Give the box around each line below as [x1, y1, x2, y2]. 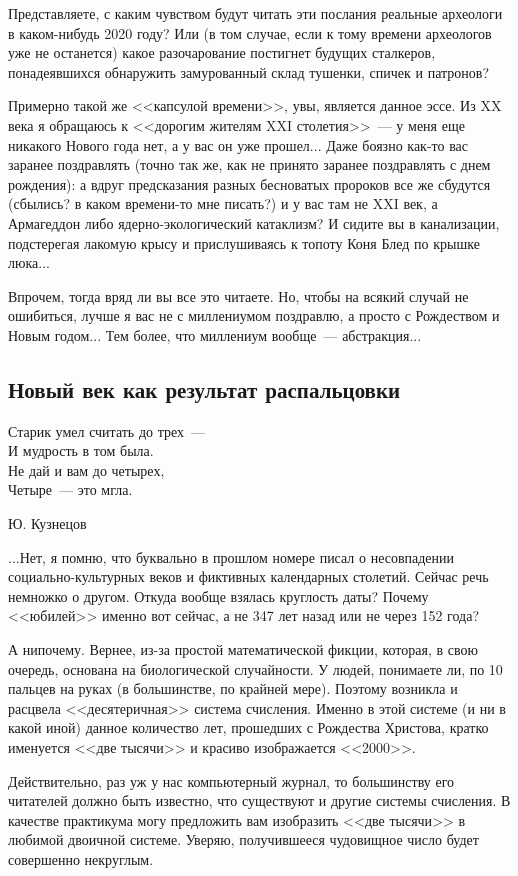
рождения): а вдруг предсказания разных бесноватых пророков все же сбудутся [8, 173, 491, 194]
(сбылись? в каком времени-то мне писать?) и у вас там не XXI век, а [8, 193, 438, 214]
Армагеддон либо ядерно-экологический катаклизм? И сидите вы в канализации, [8, 212, 500, 233]
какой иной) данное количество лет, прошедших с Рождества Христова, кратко [8, 717, 489, 738]
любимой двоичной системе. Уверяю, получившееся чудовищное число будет [8, 829, 479, 850]
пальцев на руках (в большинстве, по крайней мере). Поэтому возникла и [8, 678, 458, 699]
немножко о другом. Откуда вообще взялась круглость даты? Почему [8, 585, 429, 606]
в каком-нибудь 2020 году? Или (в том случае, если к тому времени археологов [8, 22, 492, 43]
